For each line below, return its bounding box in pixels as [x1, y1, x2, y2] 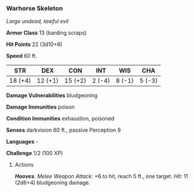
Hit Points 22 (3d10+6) [6, 41, 62, 48]
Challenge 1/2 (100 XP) [6, 150, 64, 157]
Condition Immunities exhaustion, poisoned [6, 115, 115, 122]
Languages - [6, 138, 39, 145]
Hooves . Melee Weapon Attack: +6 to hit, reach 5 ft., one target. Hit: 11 [14, 173, 189, 180]
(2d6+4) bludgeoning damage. [14, 179, 90, 186]
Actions [14, 161, 34, 168]
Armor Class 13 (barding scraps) [6, 29, 87, 36]
